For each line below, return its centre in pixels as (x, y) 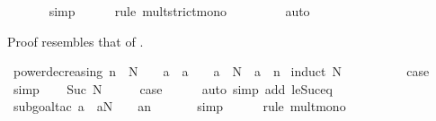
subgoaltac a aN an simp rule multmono (179, 106)
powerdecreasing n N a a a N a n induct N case (221, 71)
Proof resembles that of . (76, 41)
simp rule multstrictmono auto (179, 11)
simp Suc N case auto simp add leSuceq (173, 88)
